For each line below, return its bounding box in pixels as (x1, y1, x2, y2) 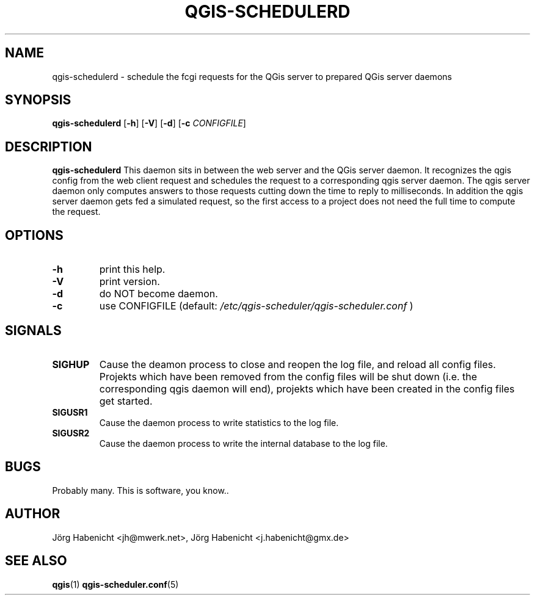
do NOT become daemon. (99, 287, 218, 300)
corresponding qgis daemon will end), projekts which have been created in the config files (99, 382, 515, 395)
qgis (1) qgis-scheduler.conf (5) (52, 579, 179, 590)
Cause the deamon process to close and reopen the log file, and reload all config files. (99, 358, 496, 370)
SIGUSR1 (52, 407, 88, 417)
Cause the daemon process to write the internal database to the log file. (99, 438, 388, 449)
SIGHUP (52, 358, 90, 370)
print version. (99, 275, 160, 288)
